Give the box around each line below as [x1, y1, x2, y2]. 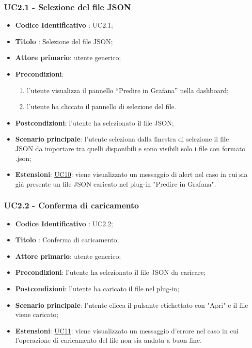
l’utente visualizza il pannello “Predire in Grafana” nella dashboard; [27, 85, 229, 95]
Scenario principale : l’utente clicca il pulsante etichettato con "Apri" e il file [15, 300, 248, 310]
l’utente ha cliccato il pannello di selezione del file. [27, 101, 176, 111]
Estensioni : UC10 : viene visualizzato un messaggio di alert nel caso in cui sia [15, 169, 248, 179]
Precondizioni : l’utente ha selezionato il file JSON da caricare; [15, 267, 206, 277]
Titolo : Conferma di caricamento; [15, 235, 119, 245]
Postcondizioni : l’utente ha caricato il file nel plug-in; [15, 283, 179, 293]
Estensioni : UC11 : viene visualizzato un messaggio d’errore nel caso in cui [15, 325, 239, 335]
